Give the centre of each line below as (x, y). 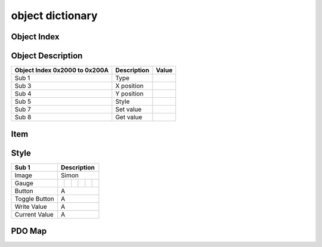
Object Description (47, 56)
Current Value (34, 214)
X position (129, 86)
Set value (129, 109)
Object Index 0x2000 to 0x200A (62, 70)
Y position (129, 94)
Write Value (31, 206)
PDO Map (29, 231)
